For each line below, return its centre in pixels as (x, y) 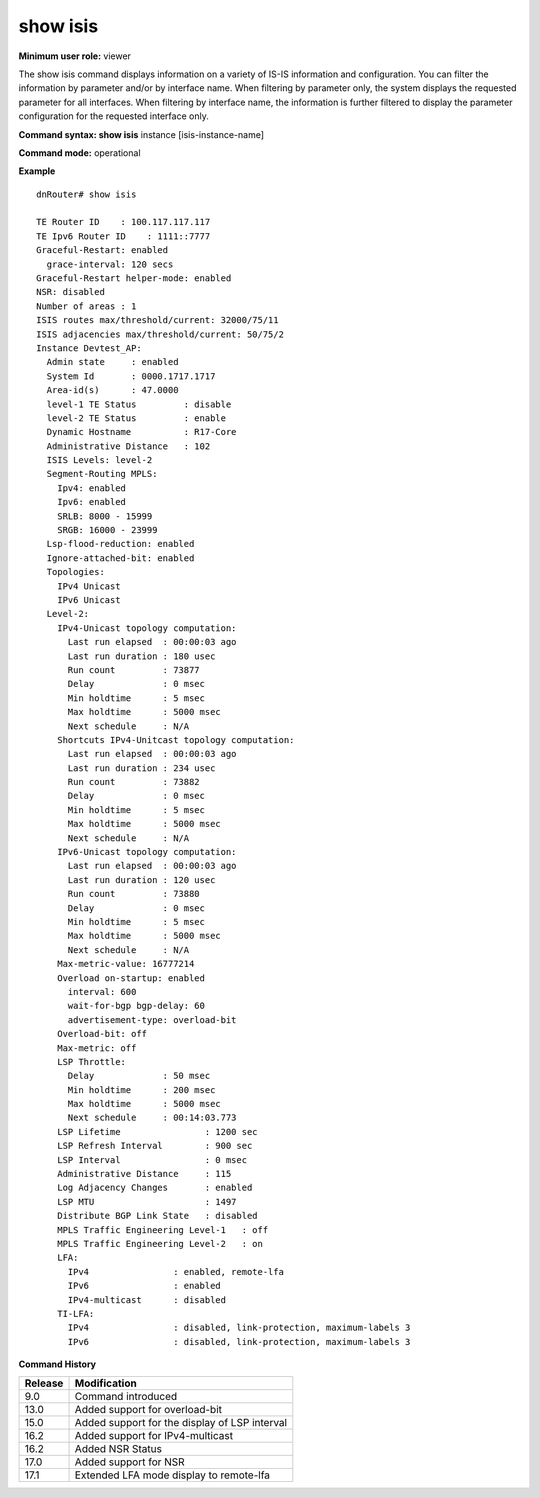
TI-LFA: (75, 1313)
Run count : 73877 (133, 669)
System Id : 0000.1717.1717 (131, 376)
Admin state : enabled (112, 362)
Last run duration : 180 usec (141, 656)
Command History (57, 1364)
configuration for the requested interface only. (113, 116)
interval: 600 (102, 991)
